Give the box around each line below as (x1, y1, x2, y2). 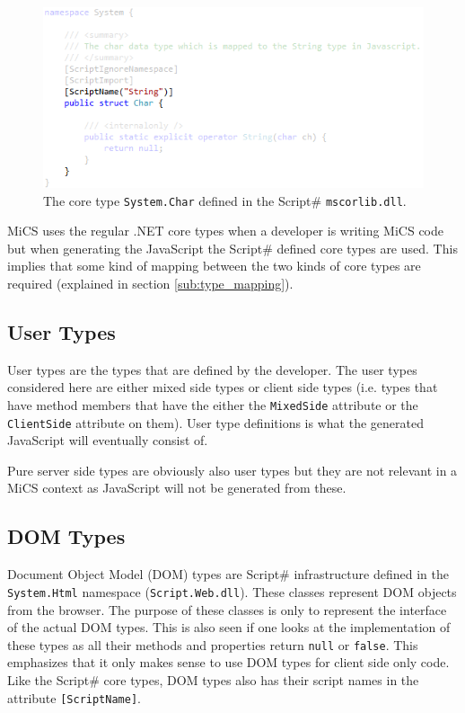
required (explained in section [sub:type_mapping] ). (7, 273, 294, 292)
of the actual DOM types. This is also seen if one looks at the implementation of (7, 618, 451, 637)
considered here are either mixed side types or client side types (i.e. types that (7, 378, 438, 397)
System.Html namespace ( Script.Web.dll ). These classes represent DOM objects (7, 582, 457, 601)
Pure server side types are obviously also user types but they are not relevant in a (7, 460, 458, 479)
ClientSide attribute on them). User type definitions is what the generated (7, 413, 424, 432)
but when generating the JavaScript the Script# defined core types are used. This (7, 238, 458, 257)
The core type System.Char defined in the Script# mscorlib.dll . (43, 191, 407, 209)
